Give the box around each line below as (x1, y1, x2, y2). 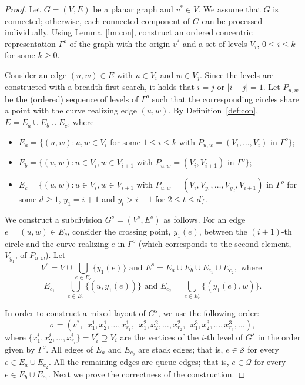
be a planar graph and (93, 3, 173, 15)
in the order (257, 330, 301, 343)
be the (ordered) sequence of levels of (5, 92, 139, 105)
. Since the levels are (200, 68, 274, 81)
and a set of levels (183, 37, 247, 49)
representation (5, 37, 56, 49)
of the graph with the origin (69, 37, 170, 49)
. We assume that (198, 3, 261, 15)
